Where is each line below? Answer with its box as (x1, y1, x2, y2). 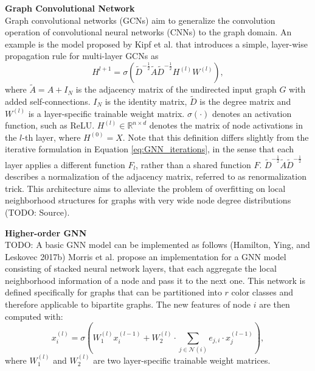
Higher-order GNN (5, 226, 87, 239)
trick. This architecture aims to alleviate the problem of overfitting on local (5, 182, 286, 194)
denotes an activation (212, 107, 292, 119)
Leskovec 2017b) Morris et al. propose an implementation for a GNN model (5, 250, 286, 263)
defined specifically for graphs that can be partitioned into (5, 286, 222, 299)
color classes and (231, 286, 293, 299)
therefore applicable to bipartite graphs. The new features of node (5, 298, 251, 311)
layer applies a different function (5, 158, 125, 171)
